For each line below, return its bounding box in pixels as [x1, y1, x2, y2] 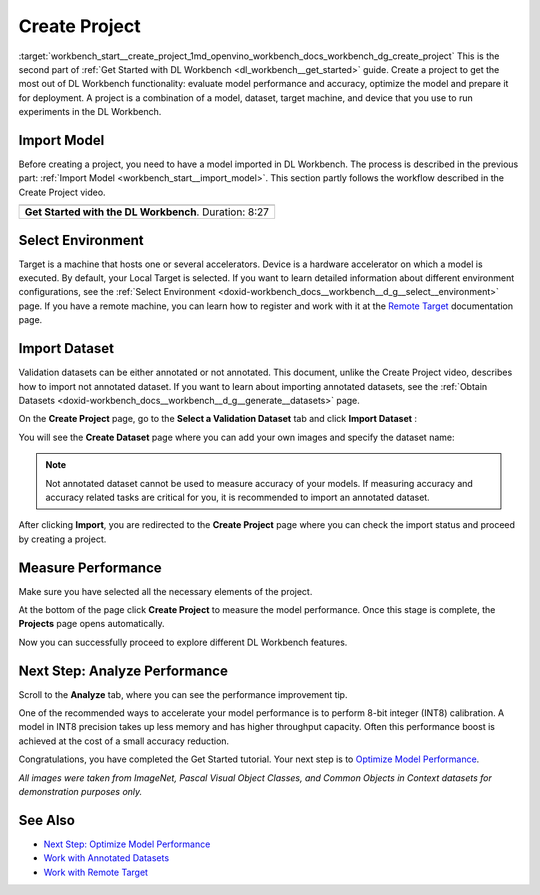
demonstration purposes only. [18, 786, 143, 798]
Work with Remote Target [43, 866, 149, 878]
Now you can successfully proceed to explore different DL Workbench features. [18, 636, 348, 648]
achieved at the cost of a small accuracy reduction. [18, 735, 230, 747]
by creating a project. [18, 533, 107, 545]
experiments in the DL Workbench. [18, 106, 162, 118]
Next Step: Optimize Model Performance [43, 838, 211, 850]
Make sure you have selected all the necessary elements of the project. [18, 585, 313, 597]
